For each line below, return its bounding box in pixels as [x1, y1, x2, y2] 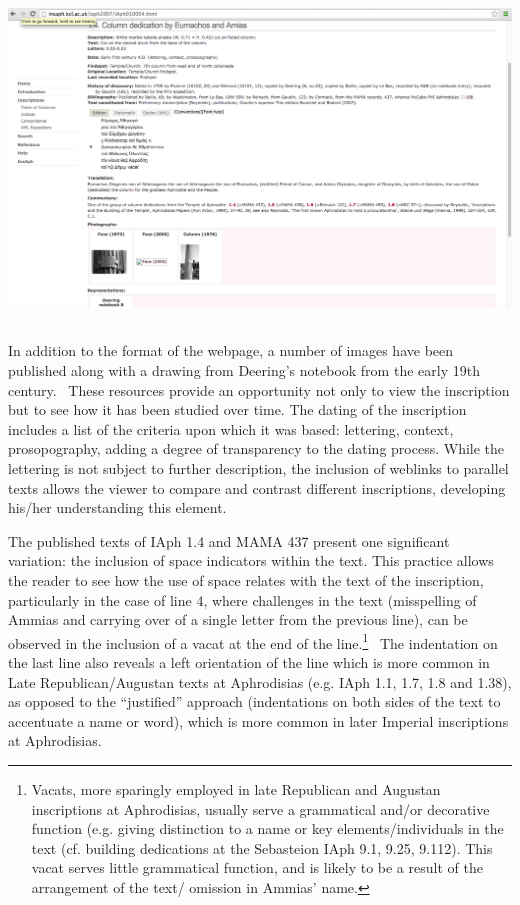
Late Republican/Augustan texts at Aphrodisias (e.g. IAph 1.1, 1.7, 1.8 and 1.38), [8, 671, 512, 692]
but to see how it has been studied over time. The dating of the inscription [8, 399, 467, 420]
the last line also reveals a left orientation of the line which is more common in [8, 651, 490, 672]
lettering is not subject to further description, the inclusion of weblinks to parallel [8, 457, 509, 478]
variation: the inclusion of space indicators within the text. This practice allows [8, 550, 494, 571]
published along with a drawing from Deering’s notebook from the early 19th [8, 359, 480, 380]
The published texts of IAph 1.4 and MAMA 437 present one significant [8, 530, 450, 551]
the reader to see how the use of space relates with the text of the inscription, [8, 569, 484, 590]
